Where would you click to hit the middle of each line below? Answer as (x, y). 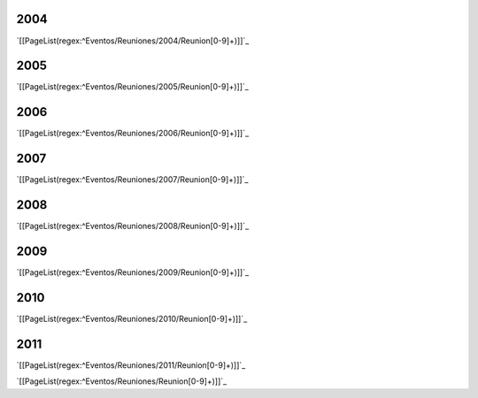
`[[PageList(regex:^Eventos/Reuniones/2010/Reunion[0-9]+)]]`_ (132, 318)
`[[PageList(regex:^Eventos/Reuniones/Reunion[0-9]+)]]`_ (122, 381)
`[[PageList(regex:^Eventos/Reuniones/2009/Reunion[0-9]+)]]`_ (133, 272)
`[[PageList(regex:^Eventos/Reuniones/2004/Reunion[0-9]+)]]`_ (133, 41)
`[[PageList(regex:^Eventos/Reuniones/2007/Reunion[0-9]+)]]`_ (132, 180)
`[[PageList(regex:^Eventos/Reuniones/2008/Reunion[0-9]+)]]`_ (133, 226)
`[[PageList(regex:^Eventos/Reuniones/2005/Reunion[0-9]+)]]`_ (133, 87)
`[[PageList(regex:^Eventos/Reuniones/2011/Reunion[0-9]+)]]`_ (131, 365)
